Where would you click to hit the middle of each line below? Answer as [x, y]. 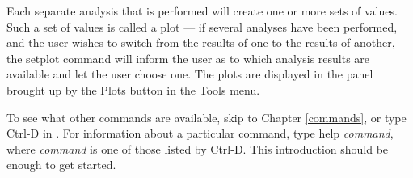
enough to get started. [61, 165]
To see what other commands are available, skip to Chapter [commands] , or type [206, 117]
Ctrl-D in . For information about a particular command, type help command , [200, 133]
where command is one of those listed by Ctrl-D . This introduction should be [198, 148]
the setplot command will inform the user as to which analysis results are [188, 58]
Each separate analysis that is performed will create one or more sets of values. [202, 11]
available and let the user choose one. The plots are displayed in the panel [190, 74]
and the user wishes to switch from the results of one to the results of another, [201, 42]
